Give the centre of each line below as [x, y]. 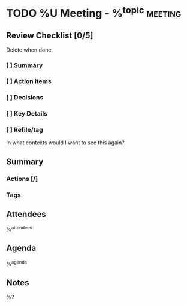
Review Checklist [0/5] [50, 35]
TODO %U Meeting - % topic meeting [94, 12]
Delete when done [29, 50]
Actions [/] [22, 179]
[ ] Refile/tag [25, 129]
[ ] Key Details [27, 114]
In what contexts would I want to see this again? [65, 143]
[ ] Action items [29, 81]
